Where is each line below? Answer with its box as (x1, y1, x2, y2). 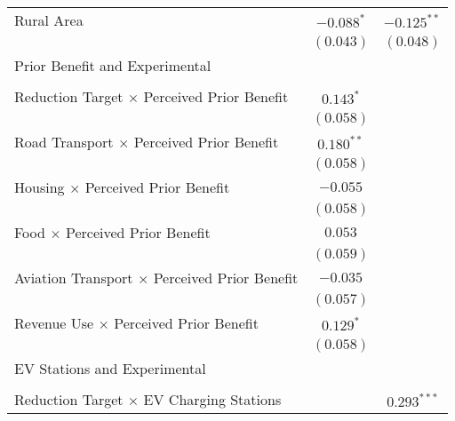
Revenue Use (14, 313, 94, 333)
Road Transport (14, 131, 114, 152)
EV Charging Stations (143, 389, 282, 409)
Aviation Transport (14, 267, 133, 288)
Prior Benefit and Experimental (14, 55, 212, 75)
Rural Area (14, 10, 84, 30)
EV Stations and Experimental (14, 358, 206, 378)
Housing (14, 177, 65, 197)
